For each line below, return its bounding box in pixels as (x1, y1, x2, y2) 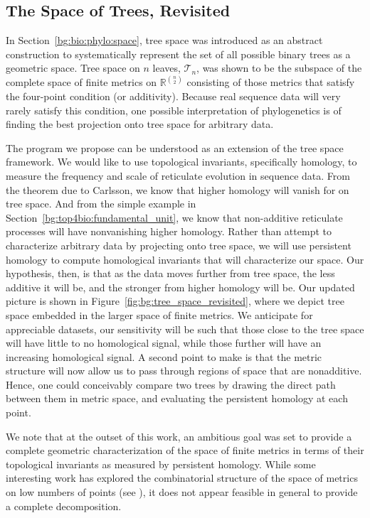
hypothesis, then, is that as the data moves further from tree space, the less (6, 266, 335, 281)
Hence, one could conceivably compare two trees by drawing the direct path (6, 377, 336, 392)
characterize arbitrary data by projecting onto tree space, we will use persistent (6, 237, 351, 252)
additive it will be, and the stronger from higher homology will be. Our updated (6, 279, 355, 294)
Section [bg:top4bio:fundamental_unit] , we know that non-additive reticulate (6, 210, 343, 225)
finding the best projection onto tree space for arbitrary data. (6, 117, 274, 131)
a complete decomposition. (6, 498, 122, 513)
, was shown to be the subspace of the (196, 60, 362, 75)
